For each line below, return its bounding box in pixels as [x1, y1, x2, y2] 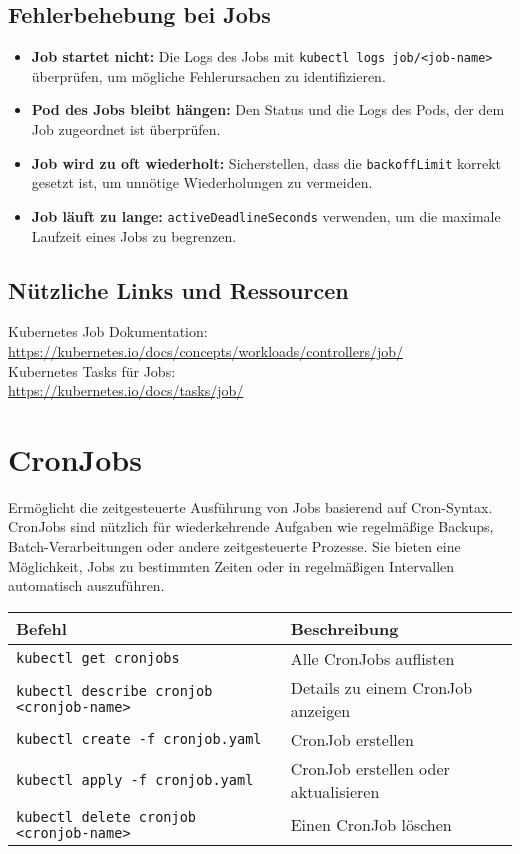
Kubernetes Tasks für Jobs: [8, 360, 176, 381]
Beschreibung [290, 616, 399, 640]
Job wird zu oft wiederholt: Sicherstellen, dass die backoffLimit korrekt [31, 152, 501, 173]
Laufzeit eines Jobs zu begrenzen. [31, 225, 237, 246]
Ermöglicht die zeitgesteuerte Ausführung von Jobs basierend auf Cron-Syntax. [8, 496, 493, 517]
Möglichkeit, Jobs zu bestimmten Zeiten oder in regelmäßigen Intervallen [8, 555, 455, 576]
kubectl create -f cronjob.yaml [16, 731, 262, 748]
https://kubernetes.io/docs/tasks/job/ [8, 380, 244, 401]
